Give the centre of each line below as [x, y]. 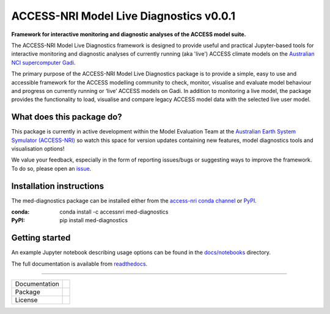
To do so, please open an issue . [51, 168]
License [26, 300]
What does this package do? [67, 117]
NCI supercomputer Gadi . [43, 62]
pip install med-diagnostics [94, 220]
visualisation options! [38, 148]
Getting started [41, 238]
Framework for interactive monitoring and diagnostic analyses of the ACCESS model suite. [129, 34]
